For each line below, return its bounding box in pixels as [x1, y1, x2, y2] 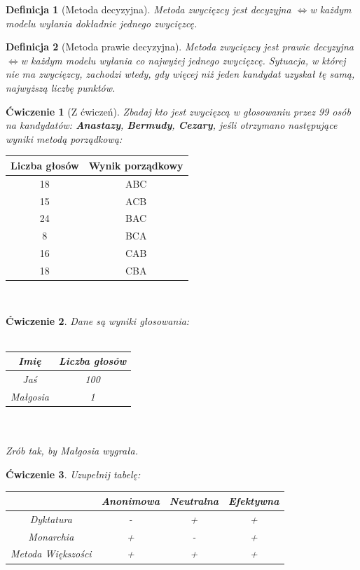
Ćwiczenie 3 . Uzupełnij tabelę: [6, 466, 141, 481]
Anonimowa [101, 493, 160, 508]
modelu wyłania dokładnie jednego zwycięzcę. [6, 15, 198, 30]
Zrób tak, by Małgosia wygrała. [6, 443, 138, 458]
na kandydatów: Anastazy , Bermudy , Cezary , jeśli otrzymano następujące [6, 118, 338, 132]
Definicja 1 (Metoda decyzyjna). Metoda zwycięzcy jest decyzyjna [6, 2, 291, 16]
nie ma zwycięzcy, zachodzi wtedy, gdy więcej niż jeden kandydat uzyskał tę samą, [6, 67, 355, 81]
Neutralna [169, 493, 219, 508]
